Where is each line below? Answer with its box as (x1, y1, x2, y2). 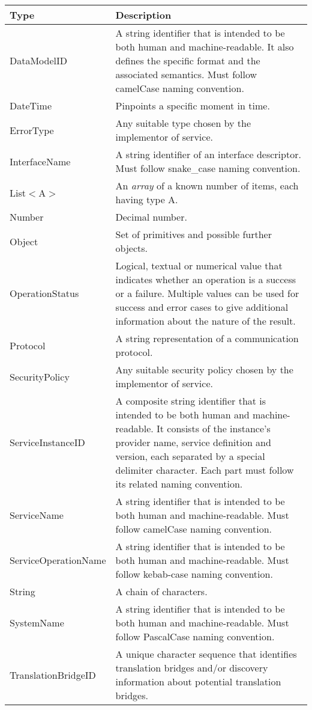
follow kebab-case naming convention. (115, 567, 273, 581)
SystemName (10, 616, 64, 629)
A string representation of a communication (115, 331, 299, 345)
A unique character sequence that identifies (115, 647, 297, 661)
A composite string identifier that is (115, 394, 266, 408)
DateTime (10, 99, 52, 112)
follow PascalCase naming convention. (115, 629, 275, 643)
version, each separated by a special (115, 449, 265, 463)
